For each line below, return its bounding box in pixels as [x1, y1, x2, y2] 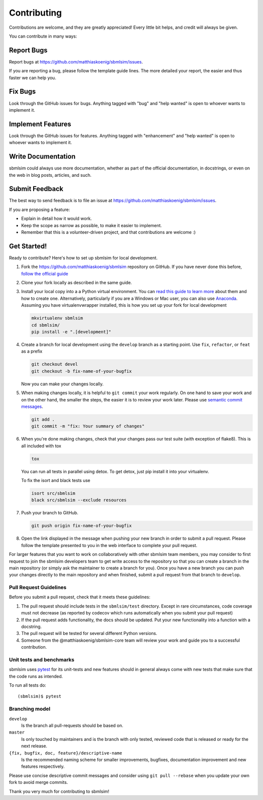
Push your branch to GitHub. [21, 510, 78, 516]
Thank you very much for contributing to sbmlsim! [9, 788, 110, 794]
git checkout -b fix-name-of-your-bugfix [31, 368, 132, 374]
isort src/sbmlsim [31, 491, 75, 496]
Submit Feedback [9, 185, 63, 193]
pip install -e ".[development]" [31, 329, 112, 335]
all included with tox [21, 442, 61, 449]
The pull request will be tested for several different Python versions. [21, 631, 158, 636]
